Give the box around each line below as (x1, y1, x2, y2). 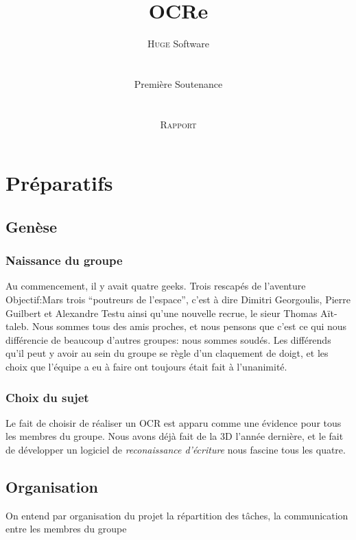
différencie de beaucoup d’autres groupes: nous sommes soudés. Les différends (5, 332, 331, 347)
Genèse (5, 215, 58, 237)
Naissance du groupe (5, 252, 123, 269)
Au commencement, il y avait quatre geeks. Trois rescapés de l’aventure (5, 279, 306, 293)
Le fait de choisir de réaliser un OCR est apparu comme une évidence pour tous (5, 415, 342, 430)
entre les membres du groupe (5, 521, 127, 536)
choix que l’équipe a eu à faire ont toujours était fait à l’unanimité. (5, 360, 287, 374)
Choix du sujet (5, 388, 89, 406)
